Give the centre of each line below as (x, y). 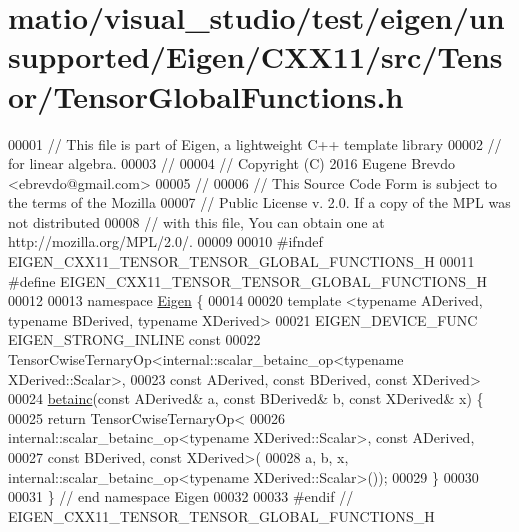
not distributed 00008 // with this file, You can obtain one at (196, 221)
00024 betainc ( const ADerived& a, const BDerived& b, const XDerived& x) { (246, 398)
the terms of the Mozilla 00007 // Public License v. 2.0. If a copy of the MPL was (259, 202)
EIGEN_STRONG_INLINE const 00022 (134, 339)
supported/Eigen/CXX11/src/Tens (255, 56)
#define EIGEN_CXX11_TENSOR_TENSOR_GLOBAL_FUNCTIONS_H (247, 280)
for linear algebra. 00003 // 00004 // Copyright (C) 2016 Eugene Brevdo (232, 163)
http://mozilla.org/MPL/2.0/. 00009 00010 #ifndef (165, 241)
